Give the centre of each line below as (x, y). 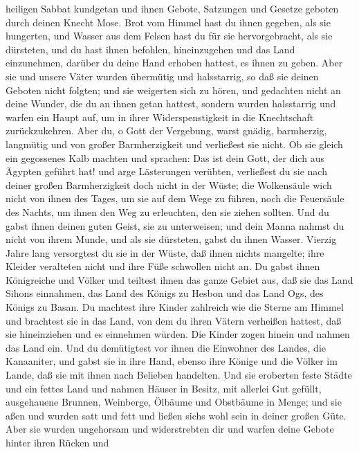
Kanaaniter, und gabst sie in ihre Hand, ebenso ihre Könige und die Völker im (172, 361)
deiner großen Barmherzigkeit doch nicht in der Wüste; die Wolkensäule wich (169, 184)
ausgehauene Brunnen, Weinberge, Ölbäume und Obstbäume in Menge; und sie (174, 402)
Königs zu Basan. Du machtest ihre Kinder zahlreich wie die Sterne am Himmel (175, 307)
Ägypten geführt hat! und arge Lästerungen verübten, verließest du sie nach (166, 171)
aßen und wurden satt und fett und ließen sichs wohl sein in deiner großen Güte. (176, 415)
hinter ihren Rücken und (57, 442)
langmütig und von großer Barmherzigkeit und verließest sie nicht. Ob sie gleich (174, 144)
